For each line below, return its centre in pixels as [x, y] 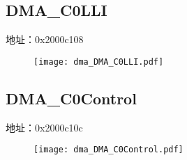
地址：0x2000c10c [44, 127]
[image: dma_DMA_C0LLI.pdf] [99, 62]
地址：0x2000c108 [45, 39]
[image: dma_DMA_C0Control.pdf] [109, 150]
